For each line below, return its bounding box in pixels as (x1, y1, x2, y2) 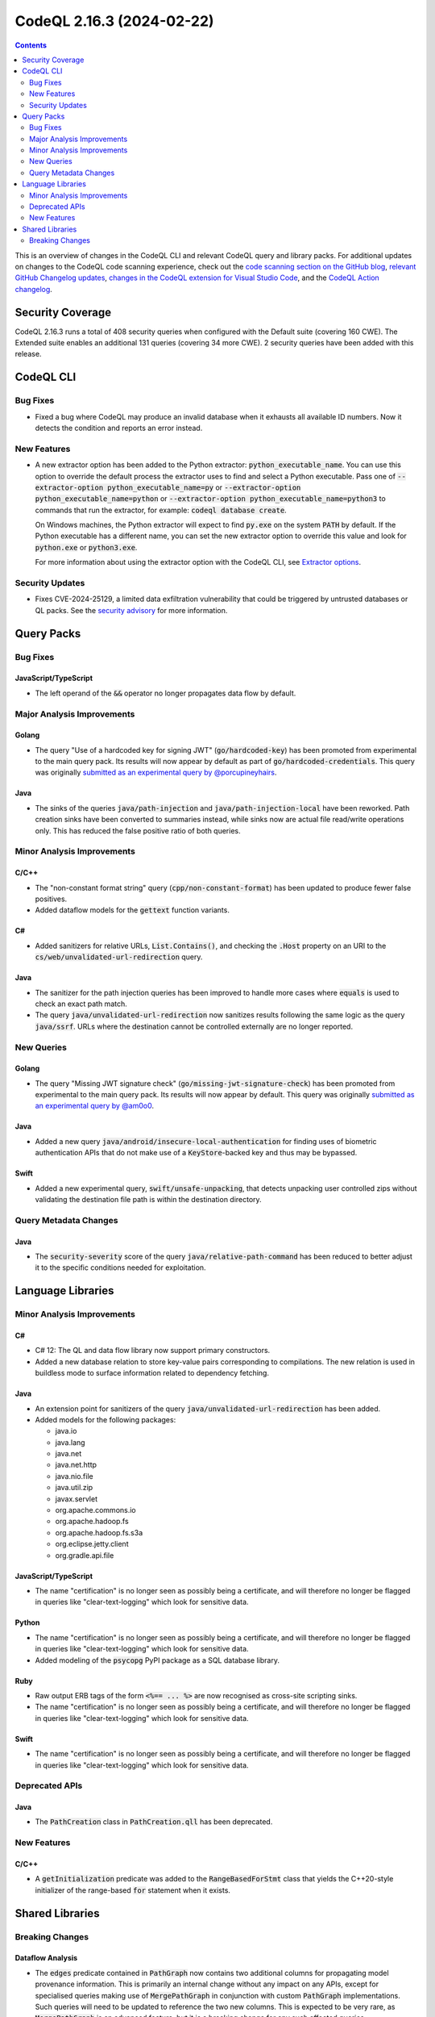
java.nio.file (55, 1471, 93, 1480)
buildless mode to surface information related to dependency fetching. (35, 1368, 270, 1378)
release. (14, 349, 42, 359)
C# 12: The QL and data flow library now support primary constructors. (35, 1346, 271, 1355)
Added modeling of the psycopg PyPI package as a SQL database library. (35, 1655, 280, 1665)
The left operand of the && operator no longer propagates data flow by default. (35, 688, 296, 698)
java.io (55, 1426, 77, 1436)
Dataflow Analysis (14, 1953, 78, 1963)
